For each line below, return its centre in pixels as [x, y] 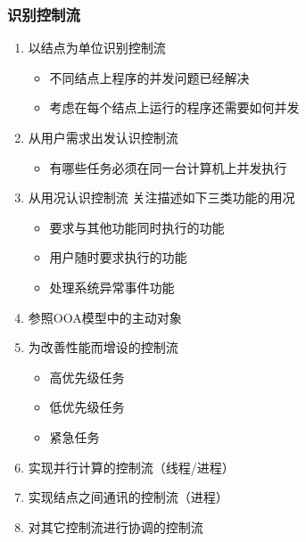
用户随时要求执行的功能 [118, 257]
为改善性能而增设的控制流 [103, 347]
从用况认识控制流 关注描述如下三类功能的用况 [161, 197]
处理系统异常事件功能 [112, 287]
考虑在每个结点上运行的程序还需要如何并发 [174, 107]
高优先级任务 [87, 377]
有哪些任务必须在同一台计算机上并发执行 [168, 167]
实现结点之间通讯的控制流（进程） [128, 497]
